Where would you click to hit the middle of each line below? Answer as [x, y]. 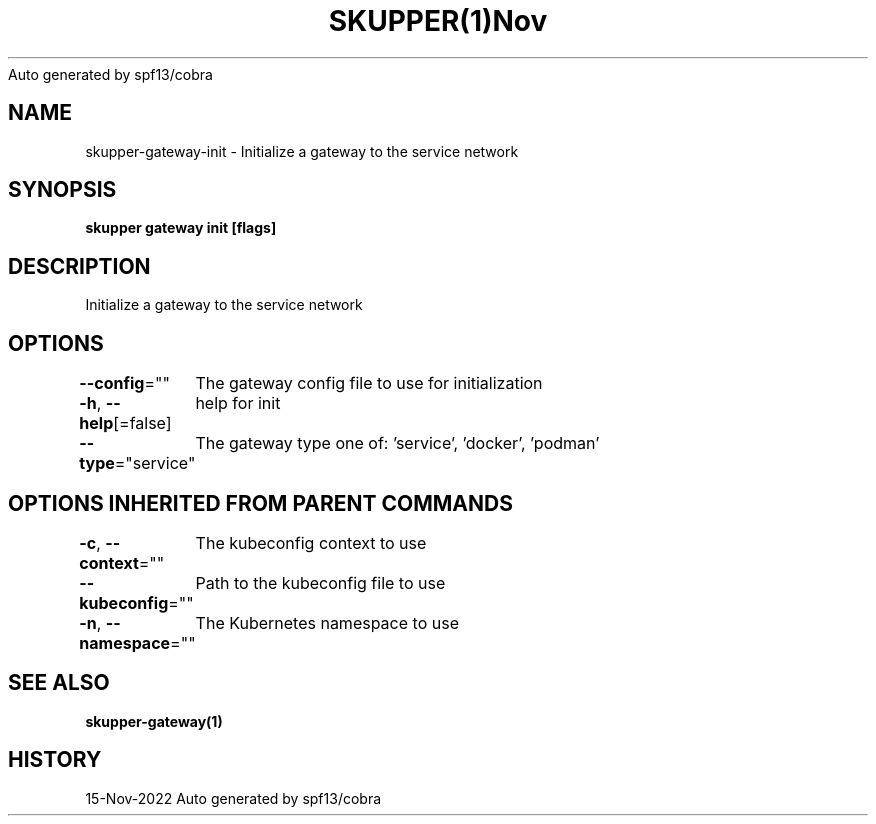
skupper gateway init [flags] [181, 228]
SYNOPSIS [62, 190]
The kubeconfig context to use [311, 542]
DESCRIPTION [79, 266]
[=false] [142, 423]
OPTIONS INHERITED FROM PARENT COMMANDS [260, 503]
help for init [238, 403]
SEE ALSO [59, 683]
